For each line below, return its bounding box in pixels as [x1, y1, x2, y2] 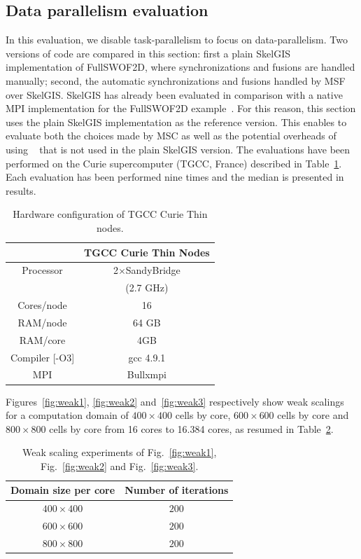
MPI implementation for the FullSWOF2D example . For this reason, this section [6, 101, 356, 116]
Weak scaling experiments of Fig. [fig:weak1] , [22, 445, 217, 460]
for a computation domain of [6, 408, 129, 422]
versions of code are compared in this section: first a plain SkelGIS [6, 46, 291, 60]
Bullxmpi [127, 367, 167, 382]
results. [6, 183, 36, 198]
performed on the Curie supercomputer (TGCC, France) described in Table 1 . [6, 156, 342, 170]
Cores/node [17, 298, 67, 312]
